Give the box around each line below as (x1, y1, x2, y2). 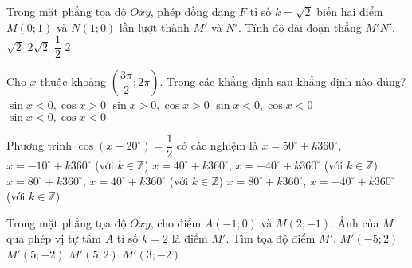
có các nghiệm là (176, 137, 258, 153)
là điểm (171, 230, 208, 247)
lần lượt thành (119, 18, 190, 35)
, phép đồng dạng (150, 3, 236, 19)
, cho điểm (150, 214, 202, 231)
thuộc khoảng (40, 73, 107, 90)
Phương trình (6, 137, 72, 153)
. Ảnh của (331, 214, 379, 231)
